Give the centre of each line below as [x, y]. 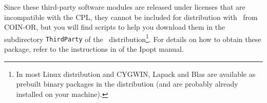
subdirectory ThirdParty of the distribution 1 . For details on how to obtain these [133, 38]
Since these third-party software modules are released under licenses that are [125, 7]
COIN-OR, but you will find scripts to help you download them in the [115, 27]
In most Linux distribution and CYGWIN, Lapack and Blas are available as [136, 74]
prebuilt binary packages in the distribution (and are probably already [127, 84]
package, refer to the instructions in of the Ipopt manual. [94, 49]
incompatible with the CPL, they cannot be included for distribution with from [131, 17]
